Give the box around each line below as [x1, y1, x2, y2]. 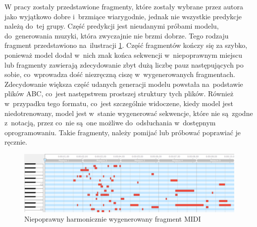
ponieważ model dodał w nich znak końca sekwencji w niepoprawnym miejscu [4, 49, 243, 60]
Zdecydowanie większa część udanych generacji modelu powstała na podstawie [4, 78, 243, 89]
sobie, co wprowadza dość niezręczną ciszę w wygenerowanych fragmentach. [4, 69, 235, 79]
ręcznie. [4, 137, 27, 147]
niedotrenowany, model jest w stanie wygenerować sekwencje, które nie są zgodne [4, 108, 253, 118]
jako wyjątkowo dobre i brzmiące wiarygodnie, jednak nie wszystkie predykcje [4, 11, 242, 21]
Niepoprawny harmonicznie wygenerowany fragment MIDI [24, 214, 201, 224]
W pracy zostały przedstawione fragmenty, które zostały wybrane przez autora [4, 1, 244, 11]
